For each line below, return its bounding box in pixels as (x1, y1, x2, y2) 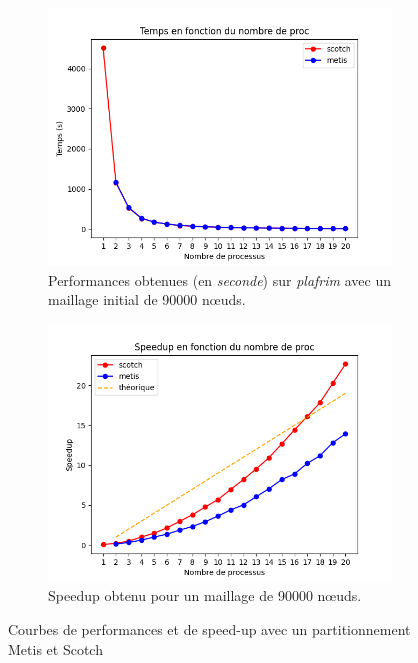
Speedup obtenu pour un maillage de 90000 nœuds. (48, 585, 362, 606)
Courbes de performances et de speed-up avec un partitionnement (8, 618, 411, 639)
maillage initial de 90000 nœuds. (48, 289, 246, 310)
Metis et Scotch (8, 638, 103, 659)
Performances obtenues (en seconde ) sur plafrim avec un (48, 269, 391, 290)
